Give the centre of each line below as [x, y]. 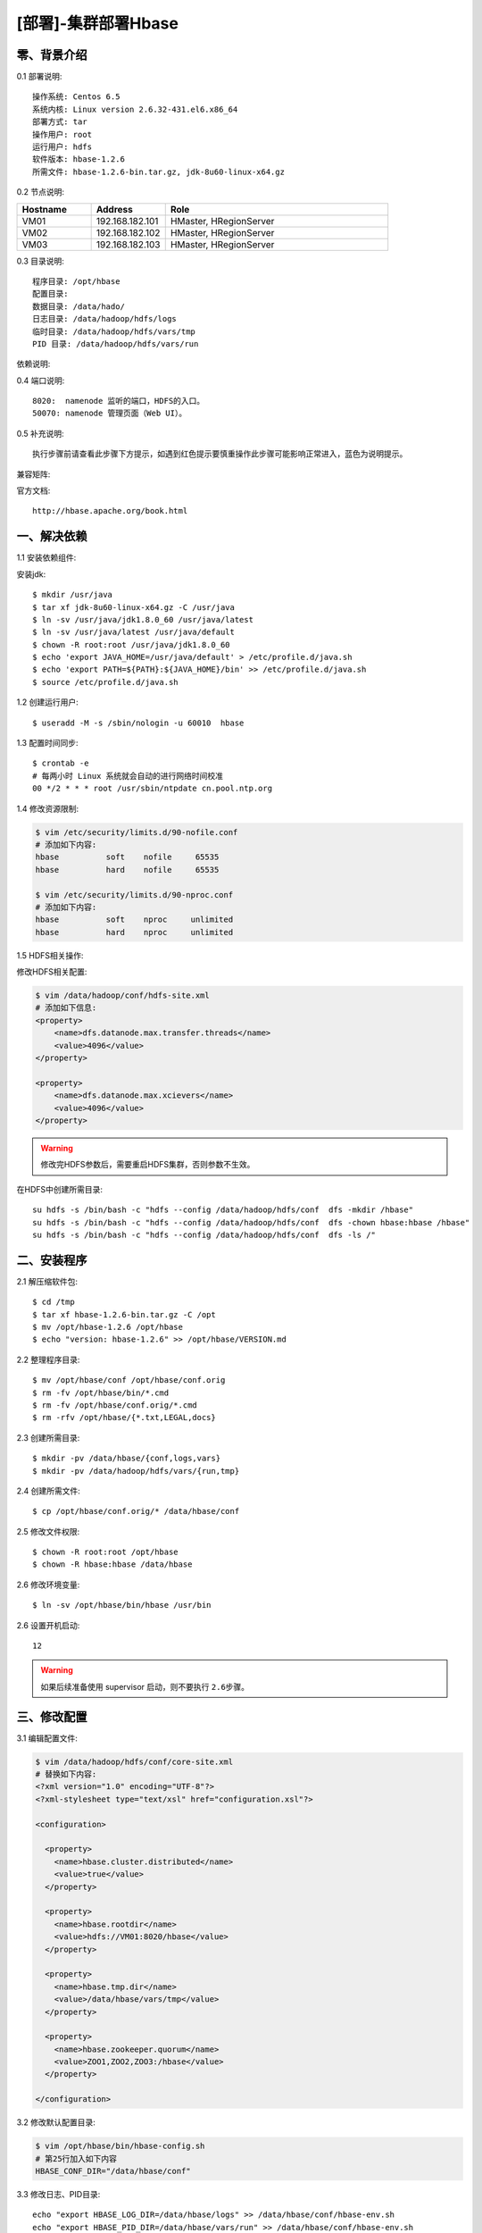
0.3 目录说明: [40, 261]
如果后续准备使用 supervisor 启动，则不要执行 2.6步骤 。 [145, 1686]
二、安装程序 [52, 1260]
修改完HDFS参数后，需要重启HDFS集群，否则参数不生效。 [148, 1165]
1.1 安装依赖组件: [46, 557]
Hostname [44, 209]
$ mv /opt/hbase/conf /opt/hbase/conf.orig [129, 1380]
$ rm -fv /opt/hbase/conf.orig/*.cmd [115, 1405]
